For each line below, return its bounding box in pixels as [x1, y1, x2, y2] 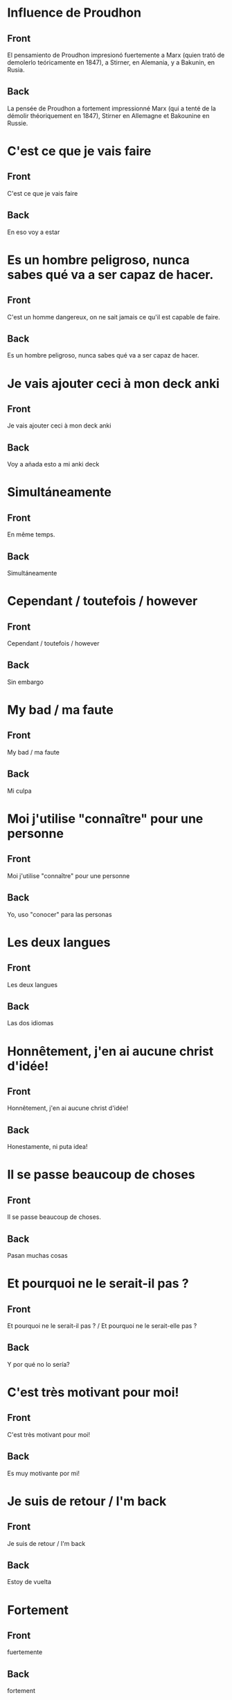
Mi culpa [7, 786, 33, 795]
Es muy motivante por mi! [7, 1469, 80, 1477]
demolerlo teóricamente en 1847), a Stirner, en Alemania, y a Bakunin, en [7, 58, 215, 67]
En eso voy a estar [7, 228, 60, 236]
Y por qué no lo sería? [7, 1360, 71, 1368]
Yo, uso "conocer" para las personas [7, 910, 112, 918]
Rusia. [7, 66, 25, 74]
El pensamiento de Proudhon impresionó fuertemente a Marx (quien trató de [7, 51, 225, 59]
